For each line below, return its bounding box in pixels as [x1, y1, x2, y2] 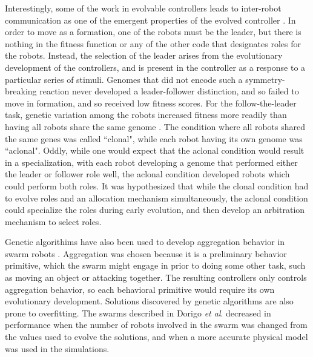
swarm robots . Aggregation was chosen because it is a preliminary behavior [5, 247, 287, 260]
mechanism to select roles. [5, 215, 102, 228]
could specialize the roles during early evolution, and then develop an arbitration [5, 203, 305, 216]
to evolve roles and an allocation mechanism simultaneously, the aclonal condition [5, 191, 308, 204]
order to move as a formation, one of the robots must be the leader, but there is [5, 25, 301, 38]
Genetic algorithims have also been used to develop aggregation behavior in [5, 235, 285, 248]
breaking [5, 85, 37, 97]
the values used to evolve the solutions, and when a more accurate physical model [5, 330, 308, 343]
